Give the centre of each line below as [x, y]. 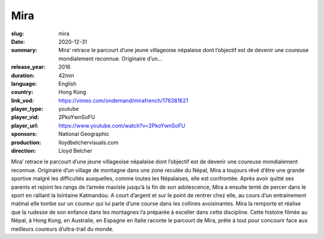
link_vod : [22, 100]
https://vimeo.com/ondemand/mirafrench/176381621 [123, 100]
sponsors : [24, 134]
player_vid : [25, 117]
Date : [18, 41]
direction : [23, 151]
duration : [23, 75]
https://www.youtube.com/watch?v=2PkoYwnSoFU [122, 125]
